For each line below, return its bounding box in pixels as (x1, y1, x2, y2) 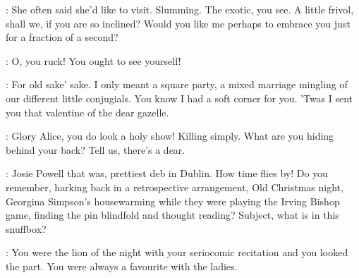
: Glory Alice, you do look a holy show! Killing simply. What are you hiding (6, 128, 334, 143)
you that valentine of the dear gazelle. (6, 104, 169, 119)
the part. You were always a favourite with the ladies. (6, 258, 238, 273)
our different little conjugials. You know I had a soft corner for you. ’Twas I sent (6, 90, 353, 105)
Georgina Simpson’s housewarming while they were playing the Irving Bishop (6, 193, 340, 208)
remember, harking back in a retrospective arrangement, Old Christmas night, (6, 179, 343, 194)
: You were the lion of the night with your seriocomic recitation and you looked (6, 245, 348, 260)
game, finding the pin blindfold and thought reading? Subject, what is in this (6, 207, 339, 222)
